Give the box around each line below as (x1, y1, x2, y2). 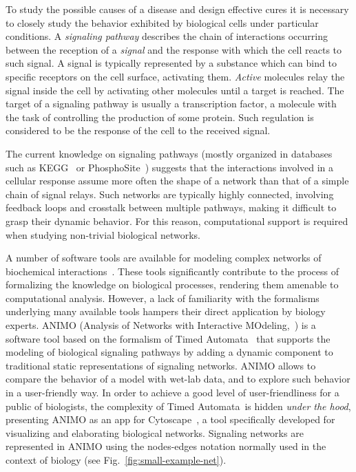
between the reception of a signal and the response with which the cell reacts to (6, 42, 342, 56)
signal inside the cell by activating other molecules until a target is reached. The (6, 83, 344, 97)
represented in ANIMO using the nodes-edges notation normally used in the (6, 439, 326, 453)
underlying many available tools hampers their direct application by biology (6, 304, 326, 319)
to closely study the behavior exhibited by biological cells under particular (6, 15, 319, 30)
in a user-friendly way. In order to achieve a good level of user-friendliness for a (6, 385, 339, 400)
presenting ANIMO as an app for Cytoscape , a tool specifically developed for (6, 412, 335, 427)
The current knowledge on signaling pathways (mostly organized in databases (6, 146, 333, 160)
